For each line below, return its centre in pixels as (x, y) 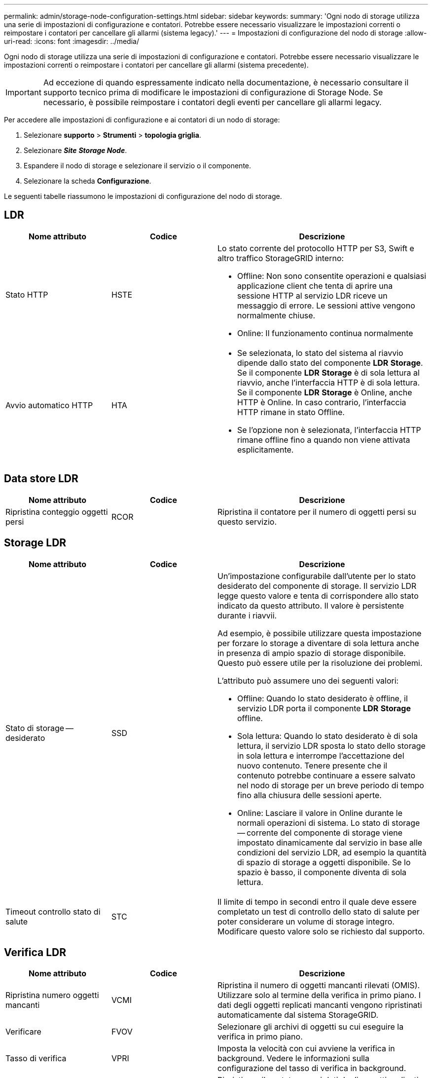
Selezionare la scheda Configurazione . (88, 181)
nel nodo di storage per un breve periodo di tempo (331, 785)
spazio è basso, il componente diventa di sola (322, 872)
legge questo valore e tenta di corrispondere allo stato (318, 596)
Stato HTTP (27, 294)
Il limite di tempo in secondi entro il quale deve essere (317, 902)
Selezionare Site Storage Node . (75, 150)
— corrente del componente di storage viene (320, 832)
